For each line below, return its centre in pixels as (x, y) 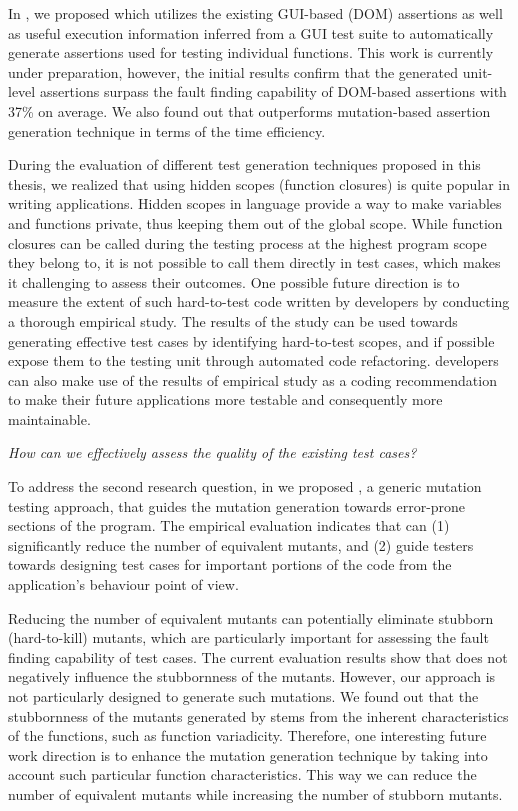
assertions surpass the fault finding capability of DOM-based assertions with (273, 91)
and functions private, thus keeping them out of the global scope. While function (255, 222)
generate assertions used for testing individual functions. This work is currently (251, 52)
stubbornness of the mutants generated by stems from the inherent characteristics (258, 715)
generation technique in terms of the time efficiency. (167, 130)
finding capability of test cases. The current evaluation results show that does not (258, 656)
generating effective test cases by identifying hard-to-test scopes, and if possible (251, 340)
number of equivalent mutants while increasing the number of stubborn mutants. (255, 793)
